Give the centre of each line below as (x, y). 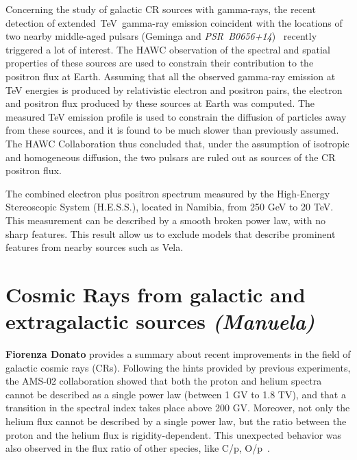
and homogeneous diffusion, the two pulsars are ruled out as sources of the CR (171, 157)
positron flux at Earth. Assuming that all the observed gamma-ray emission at (171, 76)
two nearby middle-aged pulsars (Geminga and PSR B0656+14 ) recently (161, 36)
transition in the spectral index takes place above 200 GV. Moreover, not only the (178, 408)
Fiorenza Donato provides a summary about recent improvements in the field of (178, 354)
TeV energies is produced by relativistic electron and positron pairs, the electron (174, 89)
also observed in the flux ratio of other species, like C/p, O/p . (138, 448)
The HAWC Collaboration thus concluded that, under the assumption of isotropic (177, 143)
